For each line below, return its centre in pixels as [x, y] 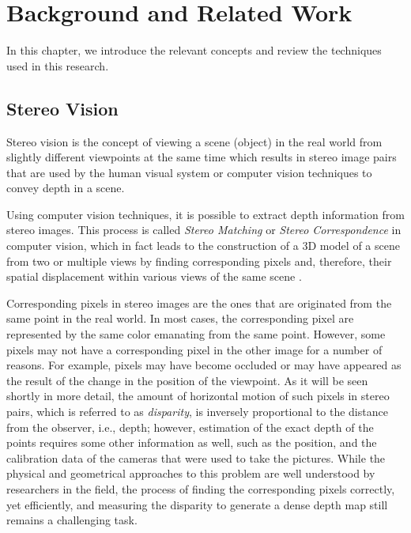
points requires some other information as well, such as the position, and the [192, 442]
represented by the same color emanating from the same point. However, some [196, 334]
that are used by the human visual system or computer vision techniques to [189, 172]
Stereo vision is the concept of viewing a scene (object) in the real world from [194, 141]
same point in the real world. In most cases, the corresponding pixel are [180, 318]
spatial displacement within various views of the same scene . [154, 276]
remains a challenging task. [72, 520]
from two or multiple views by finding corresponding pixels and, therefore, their [199, 261]
